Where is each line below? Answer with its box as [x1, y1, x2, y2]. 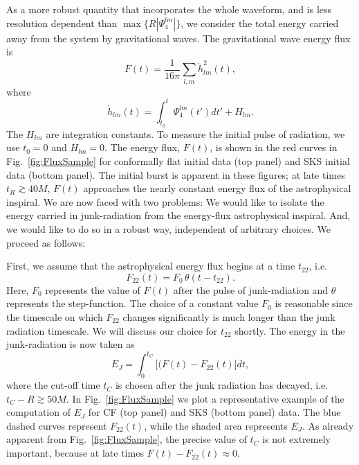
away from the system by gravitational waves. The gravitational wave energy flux [6, 30, 351, 45]
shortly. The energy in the [234, 323, 345, 337]
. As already [302, 418, 354, 432]
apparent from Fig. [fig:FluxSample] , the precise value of [6, 432, 247, 446]
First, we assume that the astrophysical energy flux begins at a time [6, 258, 295, 273]
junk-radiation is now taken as [6, 337, 135, 351]
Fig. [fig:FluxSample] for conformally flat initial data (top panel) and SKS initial [6, 154, 350, 168]
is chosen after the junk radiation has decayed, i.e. [115, 378, 329, 392]
